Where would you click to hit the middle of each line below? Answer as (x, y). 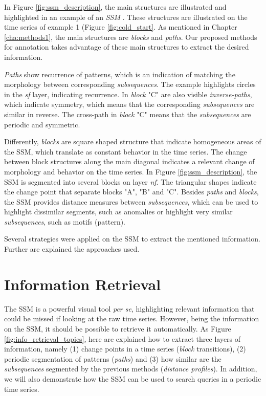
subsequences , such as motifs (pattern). (65, 221)
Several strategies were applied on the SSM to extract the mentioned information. (132, 239)
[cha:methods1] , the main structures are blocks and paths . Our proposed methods (131, 37)
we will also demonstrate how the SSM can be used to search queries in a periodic (133, 378)
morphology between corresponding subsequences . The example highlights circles (130, 84)
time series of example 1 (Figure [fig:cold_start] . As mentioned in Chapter (121, 27)
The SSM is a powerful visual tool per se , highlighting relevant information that (129, 308)
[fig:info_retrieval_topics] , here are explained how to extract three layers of (123, 338)
